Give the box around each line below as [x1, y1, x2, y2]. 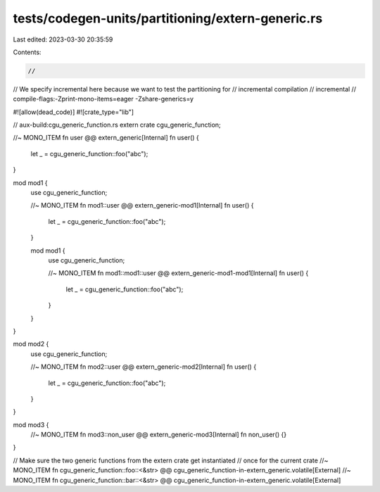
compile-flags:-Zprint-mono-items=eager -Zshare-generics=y [13, 95, 194, 103]
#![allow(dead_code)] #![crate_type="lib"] [13, 108, 134, 116]
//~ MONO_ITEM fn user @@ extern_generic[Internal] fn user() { [13, 134, 200, 142]
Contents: [13, 48, 42, 56]
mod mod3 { [13, 420, 49, 429]
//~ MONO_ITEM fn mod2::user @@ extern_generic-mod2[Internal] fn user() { [30, 362, 257, 371]
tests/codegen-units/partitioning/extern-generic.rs [13, 11, 323, 26]
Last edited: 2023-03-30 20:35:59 [13, 35, 113, 44]
